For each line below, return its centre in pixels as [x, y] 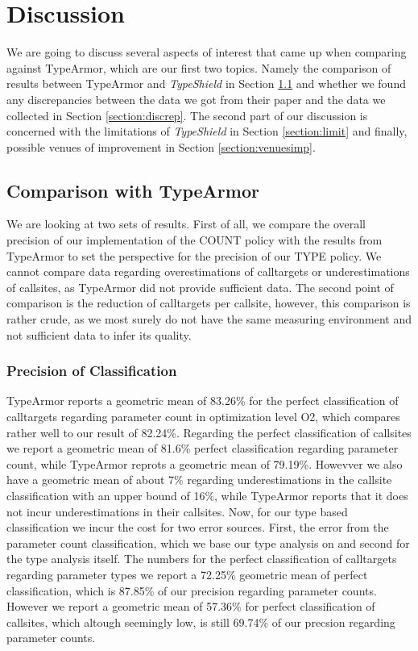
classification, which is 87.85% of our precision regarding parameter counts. [192, 590]
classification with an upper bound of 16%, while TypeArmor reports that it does [207, 496]
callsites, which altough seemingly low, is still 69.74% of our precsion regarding [201, 622]
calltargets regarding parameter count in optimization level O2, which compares [203, 417]
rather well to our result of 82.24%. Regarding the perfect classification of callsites [209, 432]
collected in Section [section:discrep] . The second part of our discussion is [187, 115]
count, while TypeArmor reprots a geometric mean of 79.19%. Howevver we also [205, 463]
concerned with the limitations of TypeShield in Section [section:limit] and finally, [207, 131]
